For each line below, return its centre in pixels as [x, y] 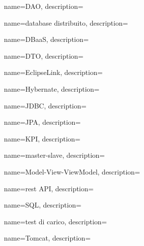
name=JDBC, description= [45, 105]
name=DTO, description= [44, 55]
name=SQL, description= [43, 205]
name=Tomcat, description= [47, 238]
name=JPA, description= [43, 122]
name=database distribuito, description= [66, 22]
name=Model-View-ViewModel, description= [72, 171]
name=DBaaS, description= [46, 39]
